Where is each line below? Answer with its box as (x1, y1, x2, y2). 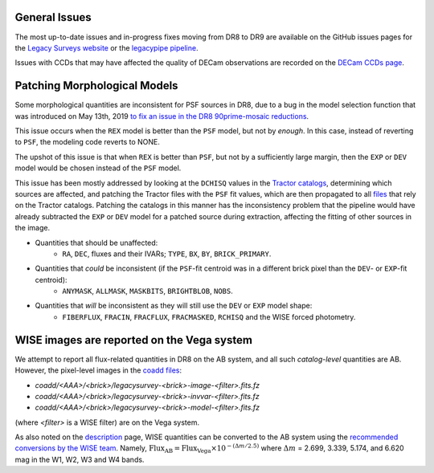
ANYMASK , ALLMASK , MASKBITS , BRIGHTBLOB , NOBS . (62, 286, 233, 296)
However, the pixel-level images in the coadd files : (14, 365, 182, 375)
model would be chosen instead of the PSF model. (14, 163, 182, 173)
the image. (14, 223, 51, 233)
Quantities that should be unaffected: (35, 238, 158, 247)
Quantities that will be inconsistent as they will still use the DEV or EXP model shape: (35, 301, 313, 311)
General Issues (14, 10, 92, 24)
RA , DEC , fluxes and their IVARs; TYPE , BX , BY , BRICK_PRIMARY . (62, 249, 272, 259)
